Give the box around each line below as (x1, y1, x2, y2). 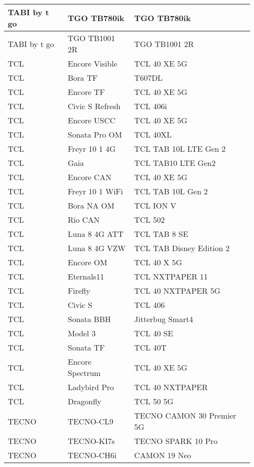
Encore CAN (67, 171, 111, 183)
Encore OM (67, 257, 107, 268)
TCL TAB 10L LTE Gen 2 (134, 143, 226, 154)
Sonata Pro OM (67, 129, 122, 140)
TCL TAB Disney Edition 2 (134, 242, 230, 254)
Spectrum (67, 367, 101, 378)
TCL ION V (134, 200, 176, 211)
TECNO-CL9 (67, 415, 114, 427)
